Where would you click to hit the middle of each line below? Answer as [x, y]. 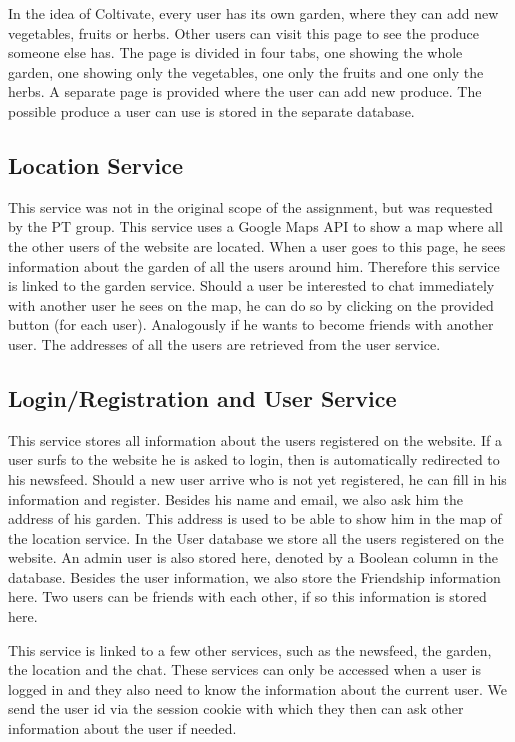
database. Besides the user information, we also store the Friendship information [254, 576]
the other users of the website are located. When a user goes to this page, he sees [257, 245]
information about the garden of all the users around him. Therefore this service [254, 265]
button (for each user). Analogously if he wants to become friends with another [251, 324]
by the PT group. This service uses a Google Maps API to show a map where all [255, 226]
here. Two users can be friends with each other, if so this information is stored [247, 596]
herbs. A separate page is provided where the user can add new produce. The [245, 91]
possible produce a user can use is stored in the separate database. [211, 110]
